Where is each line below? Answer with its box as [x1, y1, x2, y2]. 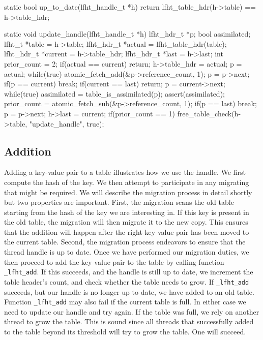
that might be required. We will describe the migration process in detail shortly [4, 187, 252, 197]
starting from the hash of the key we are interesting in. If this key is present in [4, 206, 249, 217]
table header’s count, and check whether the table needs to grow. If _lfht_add [4, 276, 249, 287]
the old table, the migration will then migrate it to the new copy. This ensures [4, 217, 248, 227]
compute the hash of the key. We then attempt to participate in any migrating [4, 176, 249, 187]
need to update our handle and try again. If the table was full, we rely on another [4, 306, 259, 317]
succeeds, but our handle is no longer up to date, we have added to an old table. [4, 286, 254, 297]
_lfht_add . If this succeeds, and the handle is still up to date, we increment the [4, 266, 253, 277]
